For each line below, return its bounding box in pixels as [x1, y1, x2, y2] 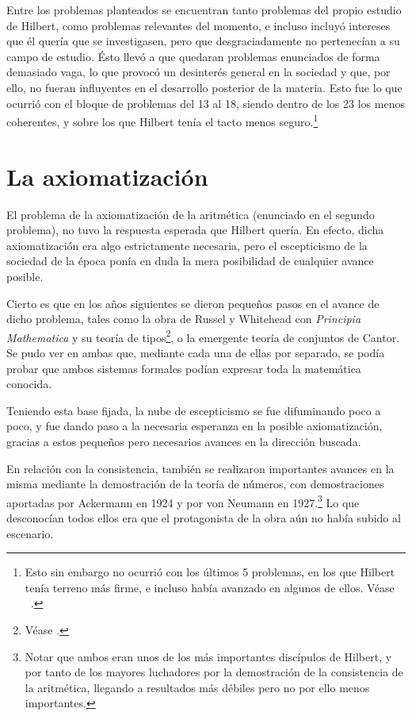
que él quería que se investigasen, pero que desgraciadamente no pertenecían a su [6, 33, 400, 49]
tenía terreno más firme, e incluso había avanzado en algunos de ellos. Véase [25, 579, 395, 595]
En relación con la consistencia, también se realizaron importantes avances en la [6, 460, 395, 476]
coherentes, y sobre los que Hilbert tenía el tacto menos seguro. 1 [6, 111, 319, 129]
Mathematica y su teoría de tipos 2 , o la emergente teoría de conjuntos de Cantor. [6, 326, 400, 345]
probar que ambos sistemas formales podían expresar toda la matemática [6, 360, 361, 376]
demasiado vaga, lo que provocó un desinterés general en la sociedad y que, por [6, 64, 391, 80]
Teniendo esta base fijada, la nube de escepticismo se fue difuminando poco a [6, 402, 381, 418]
